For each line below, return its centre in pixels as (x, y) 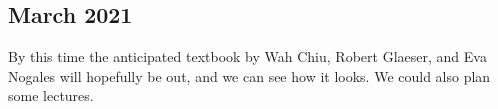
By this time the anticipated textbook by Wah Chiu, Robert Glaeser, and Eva (247, 56)
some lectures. (51, 95)
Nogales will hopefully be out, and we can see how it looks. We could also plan (249, 75)
